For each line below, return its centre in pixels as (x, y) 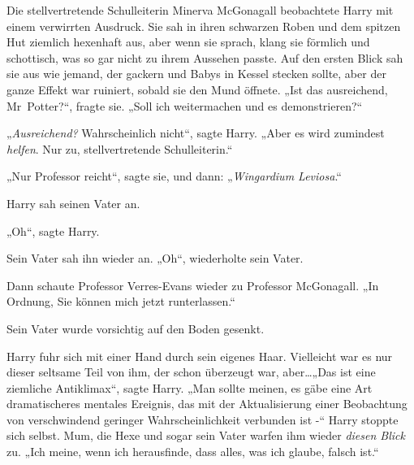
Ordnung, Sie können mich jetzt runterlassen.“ (121, 301)
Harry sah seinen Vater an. (73, 203)
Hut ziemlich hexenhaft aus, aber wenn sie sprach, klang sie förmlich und (188, 42)
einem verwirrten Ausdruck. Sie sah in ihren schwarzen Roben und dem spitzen (204, 26)
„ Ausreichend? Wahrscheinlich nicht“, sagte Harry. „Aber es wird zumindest (196, 133)
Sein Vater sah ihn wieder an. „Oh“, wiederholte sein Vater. (155, 258)
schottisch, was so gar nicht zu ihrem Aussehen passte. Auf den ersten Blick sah (205, 57)
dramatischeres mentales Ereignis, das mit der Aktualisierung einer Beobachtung (207, 404)
